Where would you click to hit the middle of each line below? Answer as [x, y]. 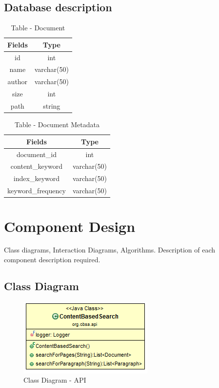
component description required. [52, 259]
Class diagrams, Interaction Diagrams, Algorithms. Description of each [110, 250]
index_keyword [37, 178]
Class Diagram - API [55, 380]
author [18, 81]
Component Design [70, 226]
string [52, 106]
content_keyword [37, 166]
